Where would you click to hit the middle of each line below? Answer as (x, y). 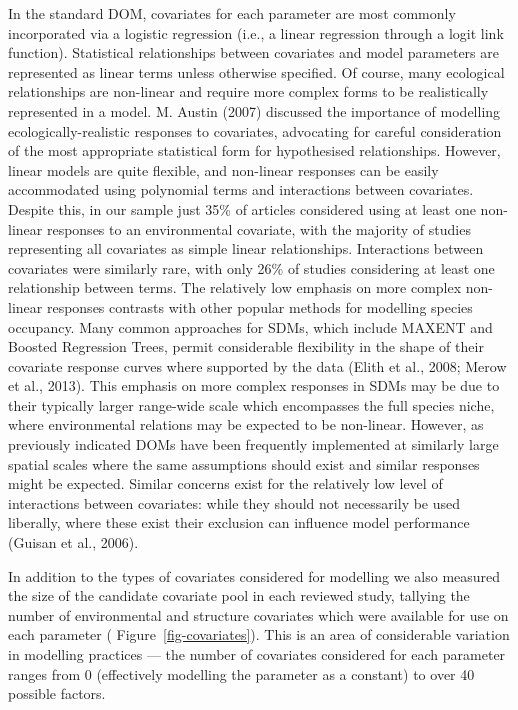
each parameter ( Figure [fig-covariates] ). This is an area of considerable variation (259, 634)
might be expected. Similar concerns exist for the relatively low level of (225, 483)
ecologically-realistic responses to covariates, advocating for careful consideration (255, 130)
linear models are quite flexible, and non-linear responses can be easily (223, 169)
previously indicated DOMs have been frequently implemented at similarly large (253, 444)
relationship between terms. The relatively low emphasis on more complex (235, 287)
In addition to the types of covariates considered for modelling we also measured (254, 575)
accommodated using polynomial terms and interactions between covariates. (241, 189)
